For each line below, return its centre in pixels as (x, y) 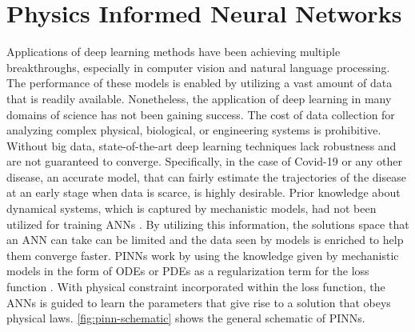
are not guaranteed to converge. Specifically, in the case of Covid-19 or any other (204, 161)
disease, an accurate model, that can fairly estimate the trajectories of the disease (206, 176)
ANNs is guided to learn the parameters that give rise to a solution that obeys (199, 302)
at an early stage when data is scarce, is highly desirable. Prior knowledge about (204, 192)
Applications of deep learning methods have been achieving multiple (174, 52)
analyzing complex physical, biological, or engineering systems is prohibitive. (194, 130)
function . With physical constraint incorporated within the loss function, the (196, 287)
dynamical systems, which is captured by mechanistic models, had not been (192, 208)
